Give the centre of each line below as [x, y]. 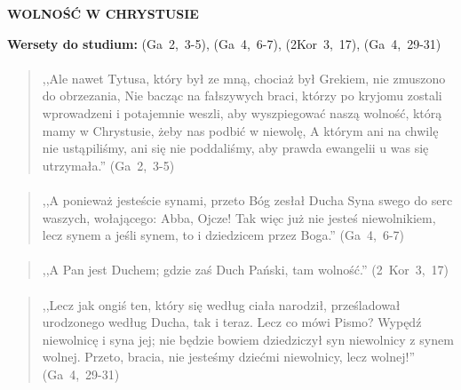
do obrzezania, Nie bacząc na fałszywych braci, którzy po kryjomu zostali [242, 96]
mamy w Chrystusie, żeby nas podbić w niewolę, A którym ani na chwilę [240, 130]
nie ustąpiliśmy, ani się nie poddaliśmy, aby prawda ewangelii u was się [235, 148]
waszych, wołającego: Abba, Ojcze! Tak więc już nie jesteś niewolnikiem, [239, 217]
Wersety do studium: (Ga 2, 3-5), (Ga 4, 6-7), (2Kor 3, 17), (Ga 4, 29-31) [224, 43]
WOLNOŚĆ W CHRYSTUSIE [103, 13]
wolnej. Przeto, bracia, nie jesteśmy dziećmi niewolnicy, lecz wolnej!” [229, 357]
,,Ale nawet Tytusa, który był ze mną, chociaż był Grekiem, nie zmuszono [244, 78]
